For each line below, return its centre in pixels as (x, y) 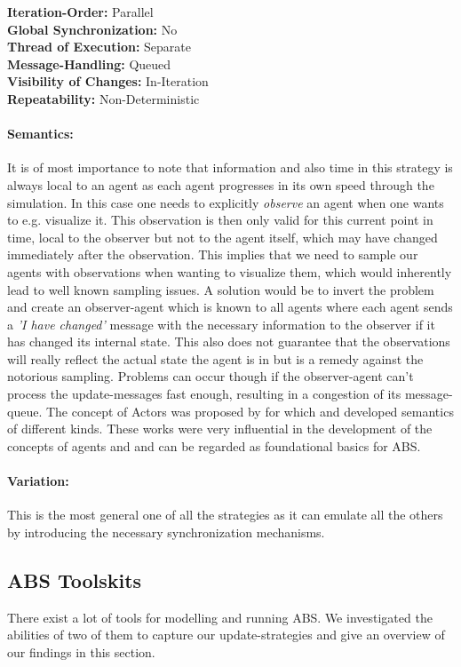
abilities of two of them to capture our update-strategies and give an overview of (226, 635)
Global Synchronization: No (92, 29)
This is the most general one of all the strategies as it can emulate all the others (225, 515)
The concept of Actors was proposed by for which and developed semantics (250, 411)
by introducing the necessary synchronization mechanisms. (166, 532)
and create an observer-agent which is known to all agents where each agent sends (230, 307)
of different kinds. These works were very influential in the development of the (220, 429)
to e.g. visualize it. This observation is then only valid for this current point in (220, 220)
